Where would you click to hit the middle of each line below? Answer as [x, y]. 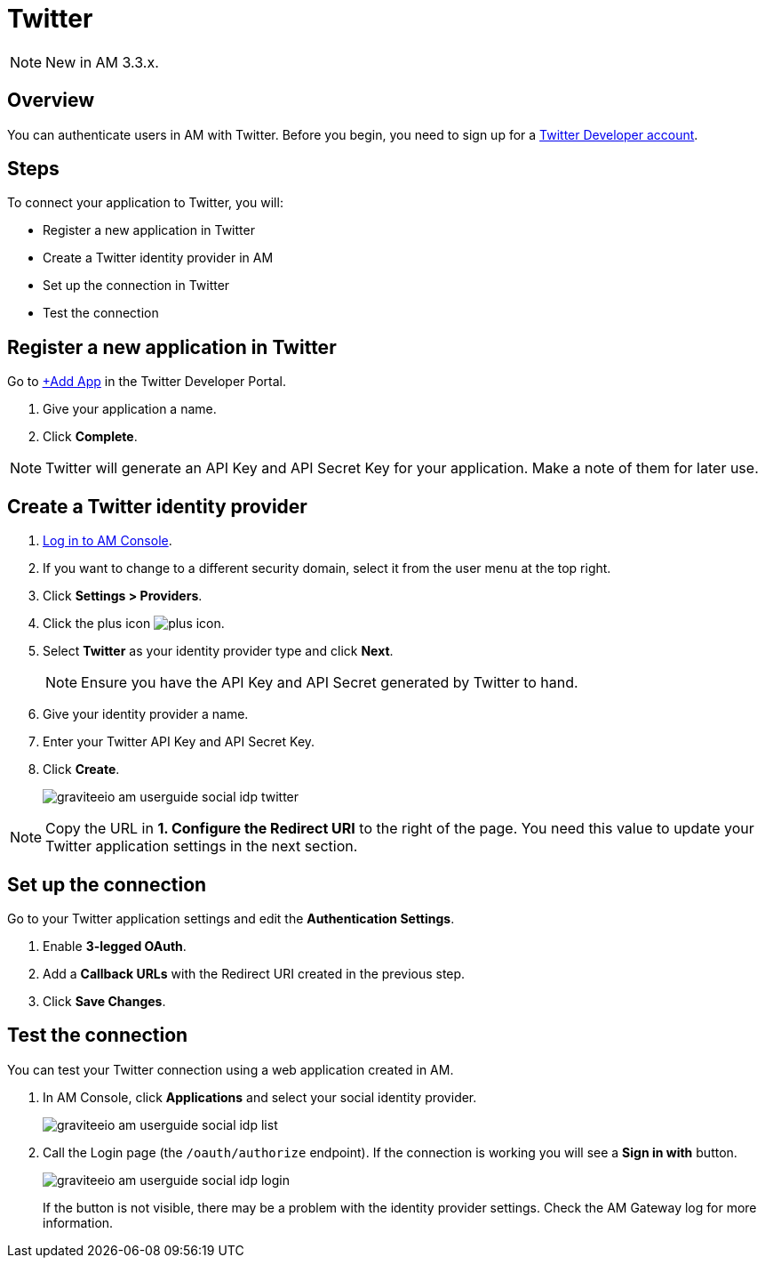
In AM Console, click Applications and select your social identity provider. [260, 1097]
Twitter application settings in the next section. [202, 846]
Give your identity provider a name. [146, 714]
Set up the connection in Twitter [136, 286]
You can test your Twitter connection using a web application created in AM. [231, 1069]
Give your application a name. [130, 409]
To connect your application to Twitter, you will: [145, 203]
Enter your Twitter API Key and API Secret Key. [179, 742]
